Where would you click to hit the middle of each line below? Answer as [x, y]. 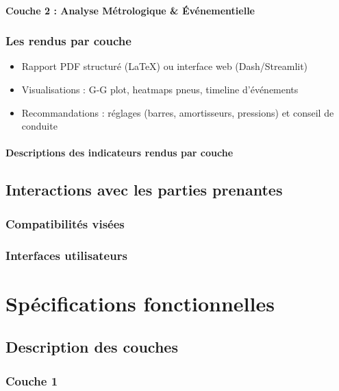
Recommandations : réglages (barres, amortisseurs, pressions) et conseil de [178, 112]
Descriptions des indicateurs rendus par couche [120, 153]
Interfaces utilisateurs [66, 255]
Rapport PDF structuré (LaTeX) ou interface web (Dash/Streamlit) [165, 66]
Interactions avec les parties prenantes [144, 190]
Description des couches [92, 347]
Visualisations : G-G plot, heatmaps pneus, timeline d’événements [160, 89]
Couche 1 [32, 380]
